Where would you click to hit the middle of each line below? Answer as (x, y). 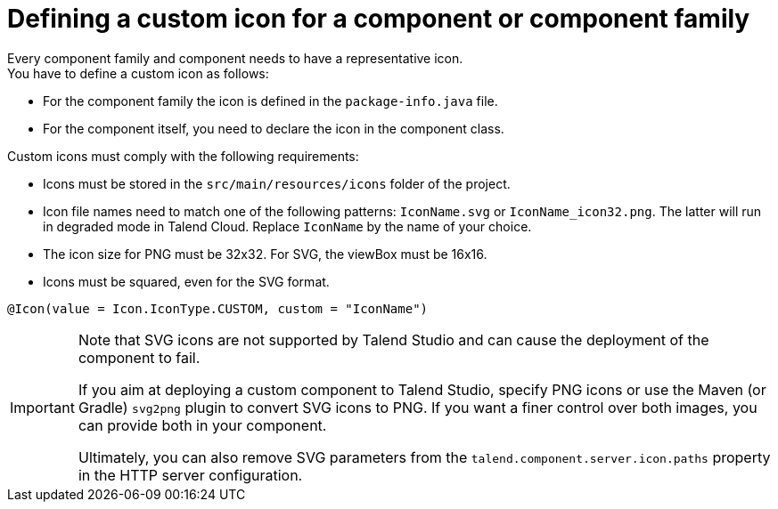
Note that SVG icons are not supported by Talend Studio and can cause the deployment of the (393, 339)
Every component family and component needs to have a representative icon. (235, 58)
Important (42, 407)
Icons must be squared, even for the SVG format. (186, 281)
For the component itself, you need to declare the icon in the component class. (274, 128)
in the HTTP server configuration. (190, 475)
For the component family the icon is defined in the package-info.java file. (270, 101)
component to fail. (139, 357)
